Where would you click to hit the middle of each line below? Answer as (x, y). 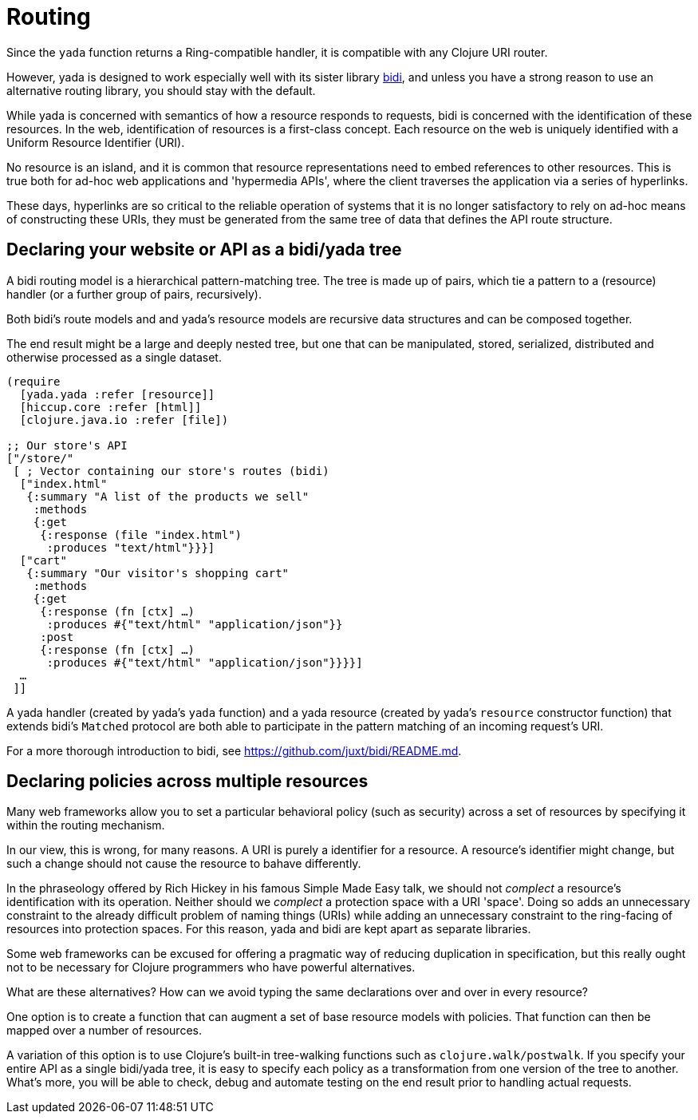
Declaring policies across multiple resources (187, 782)
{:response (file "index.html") (141, 534)
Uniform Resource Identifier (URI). (96, 142)
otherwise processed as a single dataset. (114, 357)
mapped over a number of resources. (104, 1031)
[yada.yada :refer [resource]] (117, 394)
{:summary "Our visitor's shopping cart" (158, 573)
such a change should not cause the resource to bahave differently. (184, 864)
